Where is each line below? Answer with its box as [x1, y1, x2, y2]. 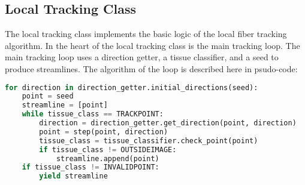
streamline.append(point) [56, 154, 159, 163]
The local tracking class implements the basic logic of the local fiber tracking [5, 27, 287, 40]
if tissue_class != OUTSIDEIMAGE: [39, 145, 177, 154]
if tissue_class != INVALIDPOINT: [22, 163, 159, 172]
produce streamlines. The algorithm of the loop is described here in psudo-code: [5, 62, 298, 75]
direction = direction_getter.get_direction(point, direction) [39, 119, 297, 128]
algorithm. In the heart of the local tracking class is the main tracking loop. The [5, 39, 300, 51]
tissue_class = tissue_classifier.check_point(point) [39, 136, 258, 145]
